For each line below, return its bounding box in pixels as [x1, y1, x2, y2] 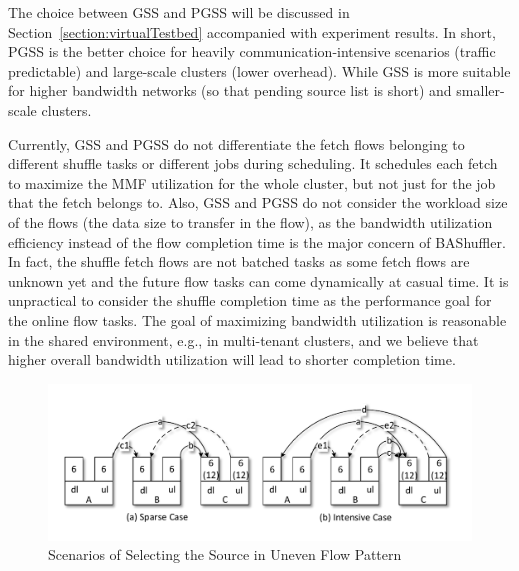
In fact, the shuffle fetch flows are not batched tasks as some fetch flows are [8, 251, 470, 272]
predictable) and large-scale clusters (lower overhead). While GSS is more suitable [8, 60, 511, 81]
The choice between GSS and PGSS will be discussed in [8, 2, 350, 22]
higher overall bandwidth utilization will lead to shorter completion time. [8, 349, 456, 370]
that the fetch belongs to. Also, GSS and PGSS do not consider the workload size [8, 192, 508, 213]
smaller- [456, 80, 505, 101]
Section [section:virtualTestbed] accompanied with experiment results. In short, [8, 21, 496, 42]
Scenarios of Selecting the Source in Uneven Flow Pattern [48, 544, 402, 565]
